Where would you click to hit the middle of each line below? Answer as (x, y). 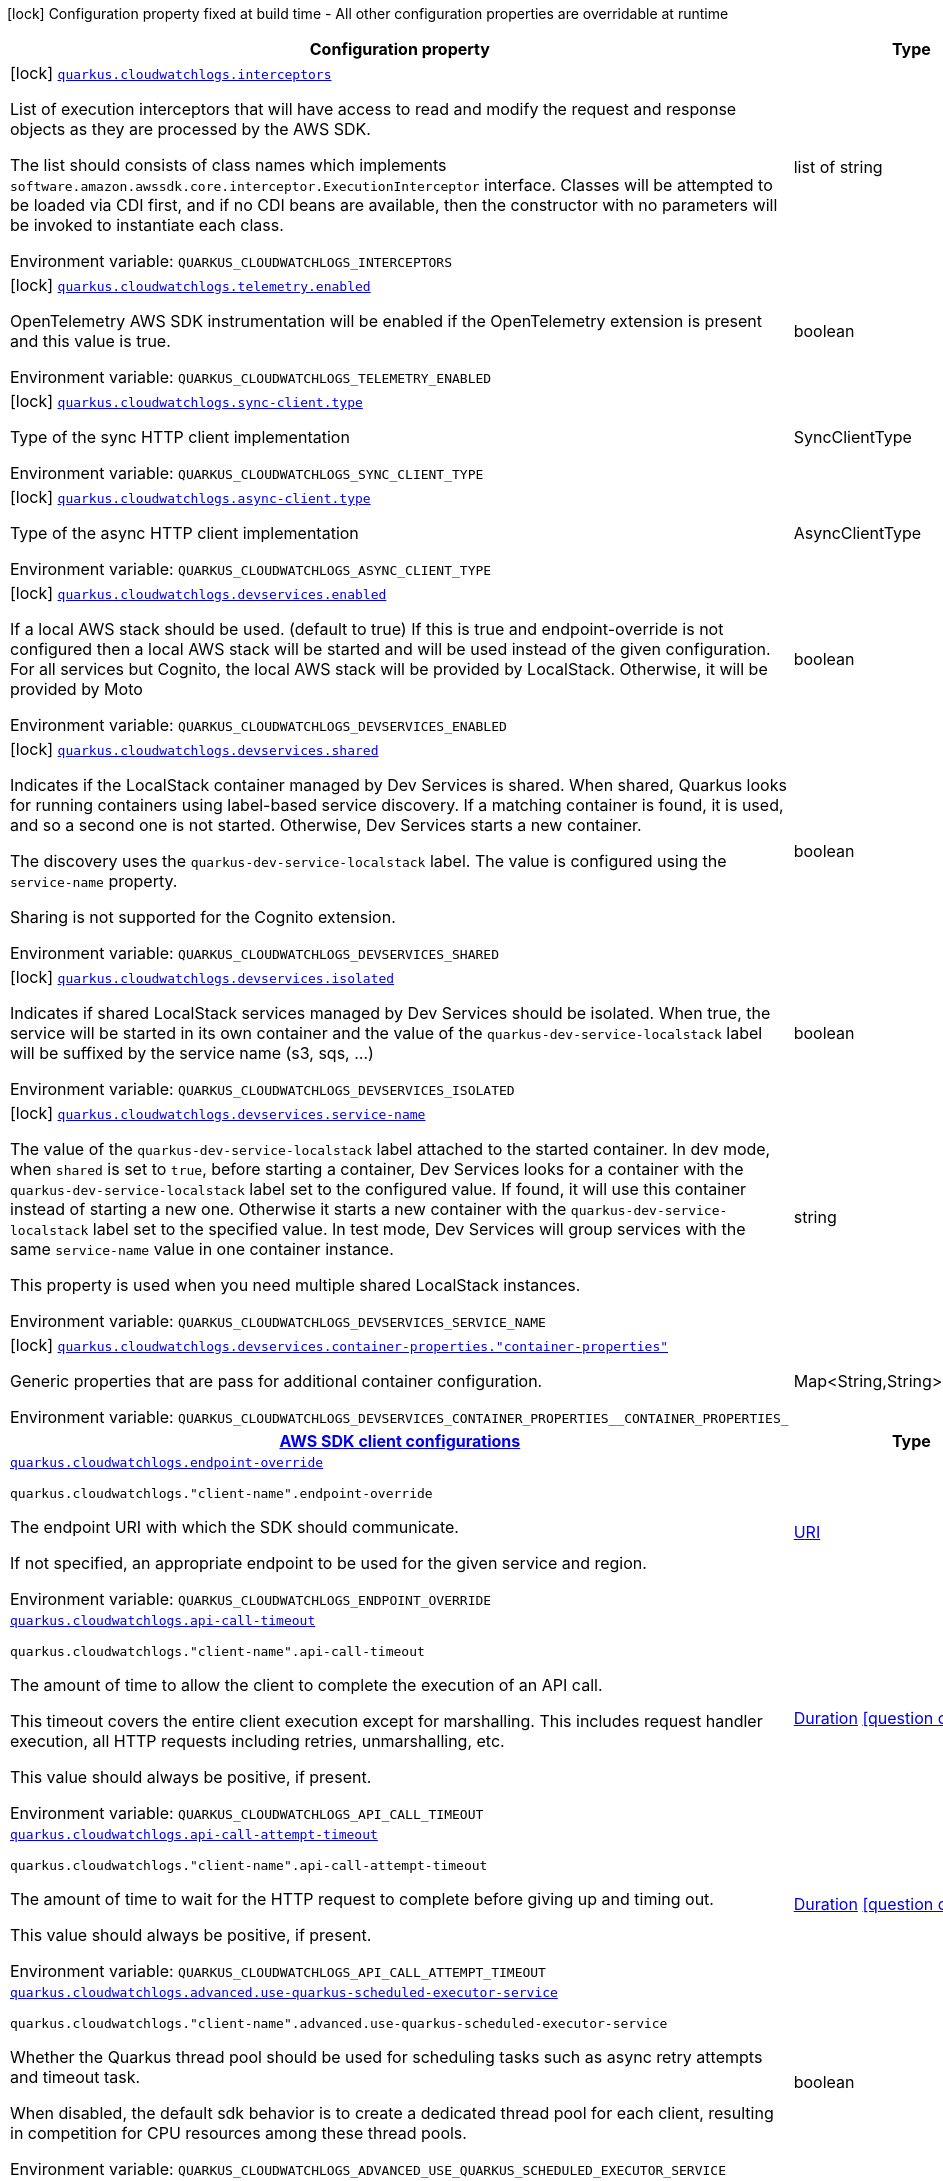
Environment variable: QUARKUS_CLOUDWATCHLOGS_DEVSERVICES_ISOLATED (262, 1089)
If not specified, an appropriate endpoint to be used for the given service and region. (328, 1563)
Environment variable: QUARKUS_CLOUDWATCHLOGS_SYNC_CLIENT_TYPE (247, 473)
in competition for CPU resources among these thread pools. (238, 2133)
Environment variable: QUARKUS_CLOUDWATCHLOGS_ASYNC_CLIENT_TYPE (251, 569)
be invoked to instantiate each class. (147, 225)
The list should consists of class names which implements (228, 165)
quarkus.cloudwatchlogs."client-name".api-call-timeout (217, 1651)
